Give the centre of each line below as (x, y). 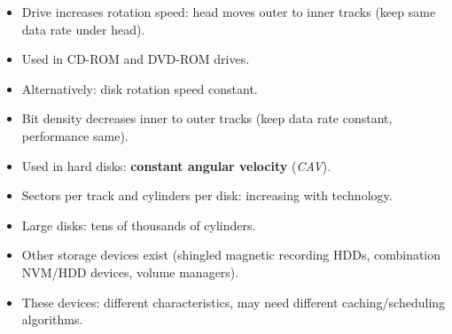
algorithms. (52, 319)
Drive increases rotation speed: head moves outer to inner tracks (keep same (229, 12)
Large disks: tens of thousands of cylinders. (139, 225)
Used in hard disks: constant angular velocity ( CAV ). (176, 165)
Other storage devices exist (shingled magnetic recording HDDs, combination (231, 255)
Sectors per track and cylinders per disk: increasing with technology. (207, 195)
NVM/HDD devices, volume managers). (130, 272)
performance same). (75, 135)
